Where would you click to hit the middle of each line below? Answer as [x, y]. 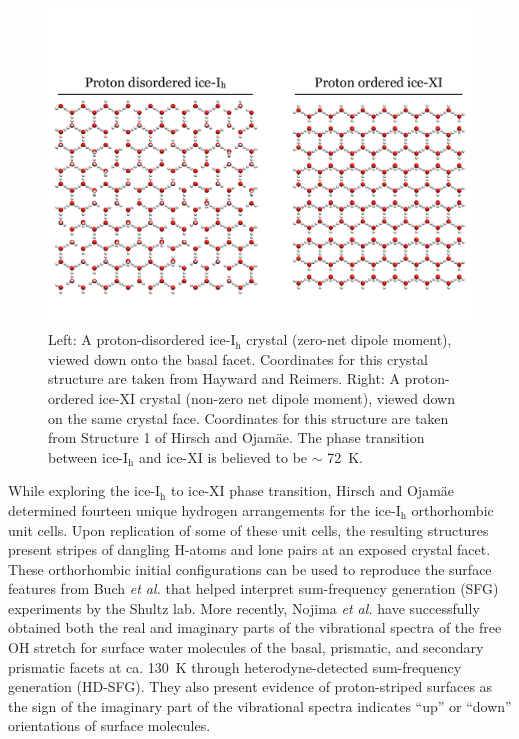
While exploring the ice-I [84, 490]
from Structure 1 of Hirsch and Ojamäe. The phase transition [236, 437]
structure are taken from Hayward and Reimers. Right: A [224, 378]
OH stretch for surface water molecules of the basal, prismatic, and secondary [246, 647]
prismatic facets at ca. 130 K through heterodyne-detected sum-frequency [235, 666]
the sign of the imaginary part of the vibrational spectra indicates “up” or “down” [260, 705]
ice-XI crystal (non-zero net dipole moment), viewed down [276, 397]
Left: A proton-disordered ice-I [142, 339]
